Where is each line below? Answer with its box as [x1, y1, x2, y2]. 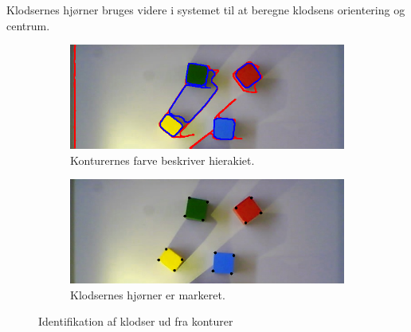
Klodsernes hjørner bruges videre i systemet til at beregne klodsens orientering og [6, 2, 405, 18]
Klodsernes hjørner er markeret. [70, 286, 225, 303]
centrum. [6, 17, 50, 33]
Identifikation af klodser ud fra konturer [38, 313, 233, 330]
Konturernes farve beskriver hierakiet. [70, 151, 255, 168]
